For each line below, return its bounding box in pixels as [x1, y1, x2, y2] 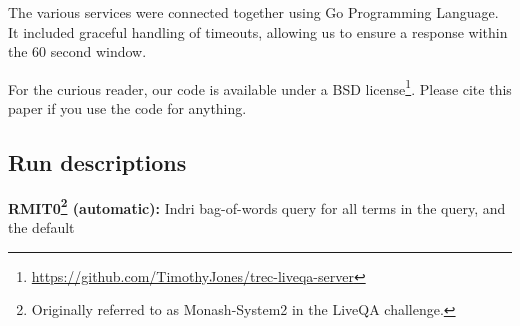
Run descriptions [8, 147, 187, 178]
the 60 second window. [8, 41, 147, 62]
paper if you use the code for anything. [8, 98, 247, 119]
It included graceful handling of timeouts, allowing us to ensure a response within [8, 21, 508, 42]
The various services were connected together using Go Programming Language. [8, 2, 499, 22]
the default [8, 217, 75, 238]
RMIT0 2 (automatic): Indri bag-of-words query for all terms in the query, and [8, 194, 506, 218]
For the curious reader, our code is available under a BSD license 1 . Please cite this [8, 75, 512, 99]
